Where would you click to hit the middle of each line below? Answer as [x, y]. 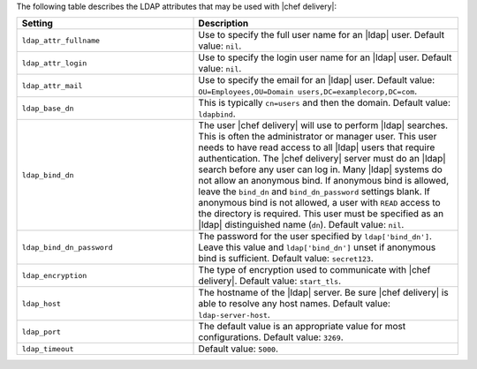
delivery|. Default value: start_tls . [270, 281]
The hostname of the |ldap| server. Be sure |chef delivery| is [324, 293]
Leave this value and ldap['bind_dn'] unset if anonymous [317, 247]
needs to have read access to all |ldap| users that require [317, 147]
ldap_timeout [48, 349]
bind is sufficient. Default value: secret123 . [286, 259]
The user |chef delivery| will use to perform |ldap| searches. [323, 125]
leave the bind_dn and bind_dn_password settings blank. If [314, 192]
